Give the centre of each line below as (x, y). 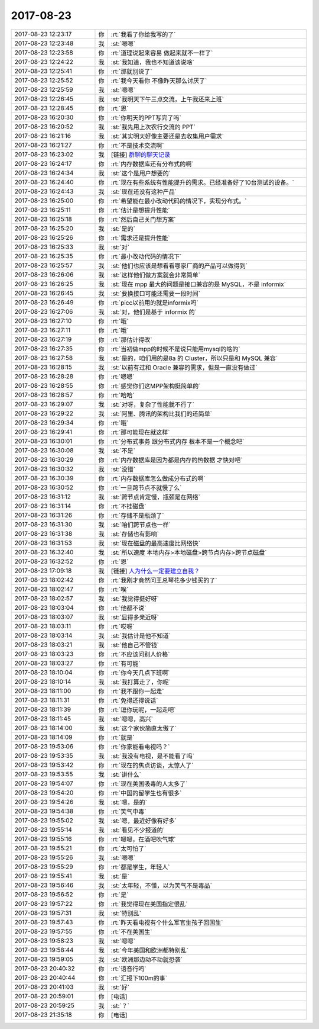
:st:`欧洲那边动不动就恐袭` (147, 959)
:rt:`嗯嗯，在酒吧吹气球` (143, 839)
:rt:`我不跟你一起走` (137, 691)
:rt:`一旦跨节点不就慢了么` (146, 487)
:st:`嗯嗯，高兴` (132, 719)
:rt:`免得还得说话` (134, 700)
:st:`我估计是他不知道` (141, 635)
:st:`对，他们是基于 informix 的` (154, 312)
